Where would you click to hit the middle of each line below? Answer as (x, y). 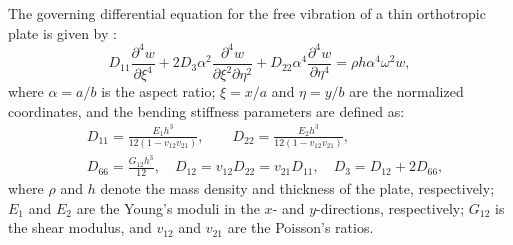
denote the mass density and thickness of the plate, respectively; (297, 188)
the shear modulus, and (80, 227)
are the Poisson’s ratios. (300, 227)
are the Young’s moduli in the (168, 207)
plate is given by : (62, 32)
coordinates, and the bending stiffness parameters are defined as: (206, 110)
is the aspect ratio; (158, 91)
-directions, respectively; (390, 207)
